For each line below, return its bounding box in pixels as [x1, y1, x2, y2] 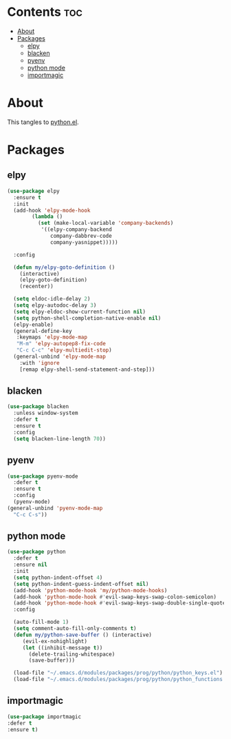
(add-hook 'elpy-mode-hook [13, 207, 91, 214]
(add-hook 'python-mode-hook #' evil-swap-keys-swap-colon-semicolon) [13, 594, 217, 600]
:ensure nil [13, 561, 48, 569]
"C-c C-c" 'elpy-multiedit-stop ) [16, 347, 112, 354]
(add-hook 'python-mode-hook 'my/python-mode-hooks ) [13, 587, 168, 594]
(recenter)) [19, 283, 54, 290]
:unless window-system [13, 409, 78, 417]
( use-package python [7, 549, 67, 556]
